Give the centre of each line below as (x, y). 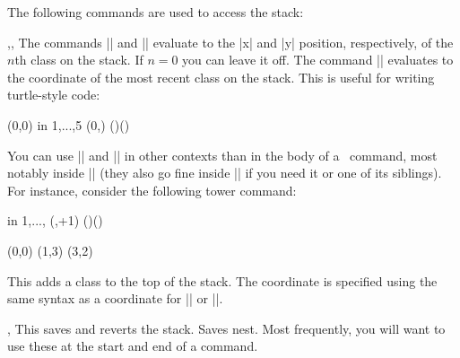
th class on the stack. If (79, 60)
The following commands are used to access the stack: (156, 12)
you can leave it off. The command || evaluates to (318, 60)
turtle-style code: (54, 95)
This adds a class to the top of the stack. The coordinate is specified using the (222, 280)
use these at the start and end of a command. (133, 346)
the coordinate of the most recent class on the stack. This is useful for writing (221, 77)
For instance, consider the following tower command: (152, 190)
